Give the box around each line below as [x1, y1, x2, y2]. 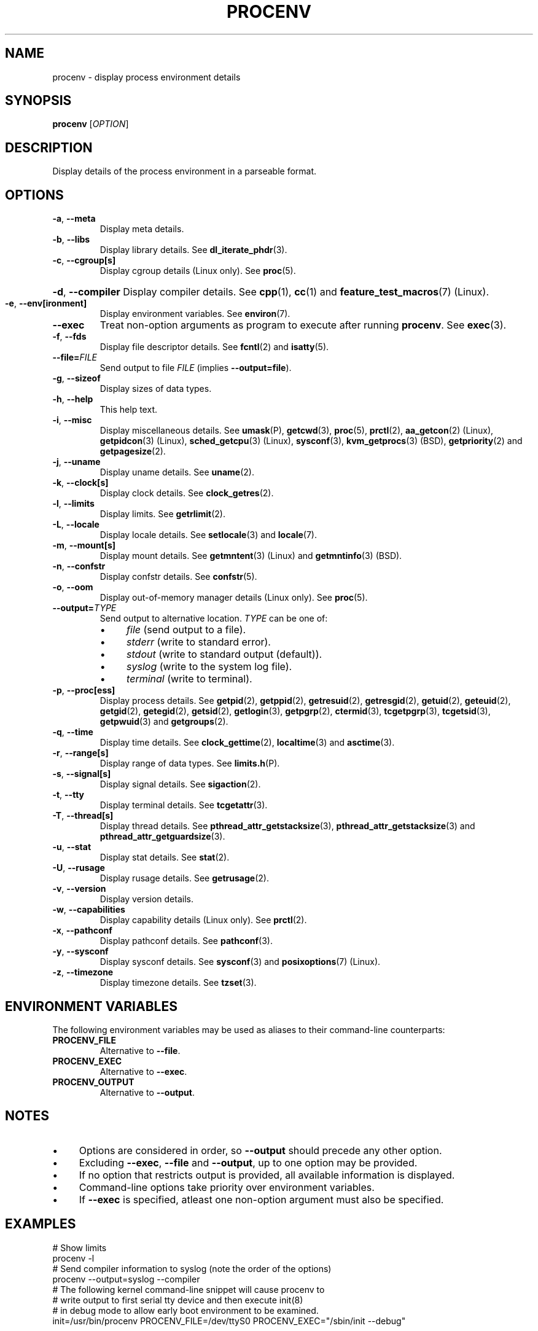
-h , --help [52, 394, 93, 405]
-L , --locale [52, 519, 99, 530]
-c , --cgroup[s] [52, 255, 116, 266]
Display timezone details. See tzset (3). [99, 977, 257, 988]
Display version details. [99, 894, 193, 905]
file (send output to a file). [127, 623, 246, 636]
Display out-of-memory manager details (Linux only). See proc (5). [99, 592, 368, 603]
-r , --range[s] [52, 747, 109, 759]
